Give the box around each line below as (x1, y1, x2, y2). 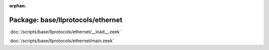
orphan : (9, 3, 26, 8)
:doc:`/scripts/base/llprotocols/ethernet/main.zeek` (9, 38, 114, 44)
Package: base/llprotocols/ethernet (9, 15, 123, 24)
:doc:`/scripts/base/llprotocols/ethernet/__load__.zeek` (9, 29, 122, 35)
